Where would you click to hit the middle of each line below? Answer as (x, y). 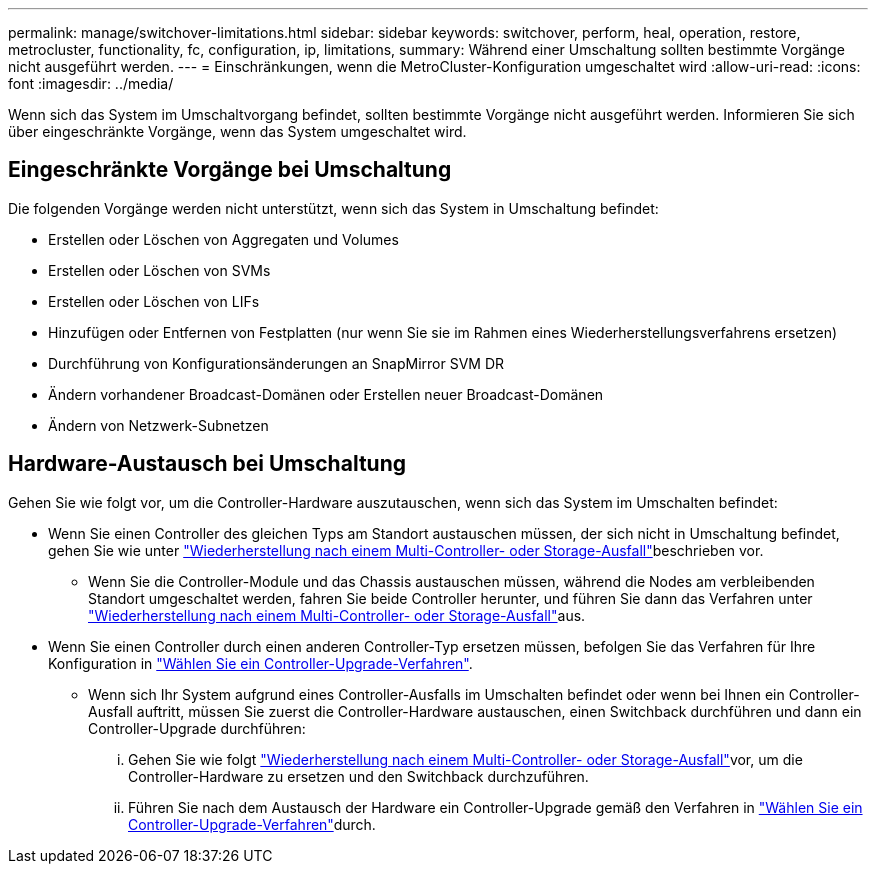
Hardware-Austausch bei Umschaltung (207, 464)
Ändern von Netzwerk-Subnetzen (158, 425)
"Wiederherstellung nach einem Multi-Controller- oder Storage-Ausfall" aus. (337, 615)
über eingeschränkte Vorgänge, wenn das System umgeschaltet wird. (237, 131)
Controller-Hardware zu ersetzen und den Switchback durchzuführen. (358, 776)
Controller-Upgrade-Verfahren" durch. (252, 824)
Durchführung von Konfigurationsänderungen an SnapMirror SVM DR (276, 363)
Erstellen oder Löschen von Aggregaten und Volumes (223, 239)
